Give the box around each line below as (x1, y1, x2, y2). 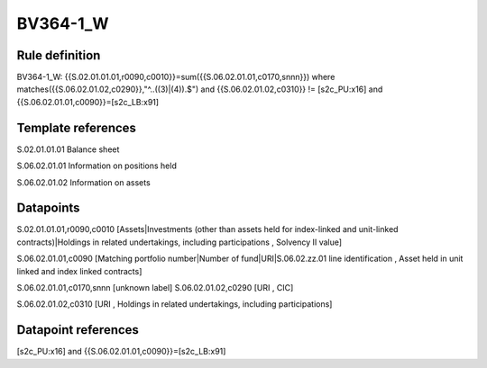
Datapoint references (16, 322, 140, 337)
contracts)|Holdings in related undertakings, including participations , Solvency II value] (16, 237, 343, 247)
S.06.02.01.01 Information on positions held (16, 160, 178, 171)
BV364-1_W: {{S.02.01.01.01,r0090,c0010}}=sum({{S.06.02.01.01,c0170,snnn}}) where (16, 72, 335, 83)
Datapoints (16, 201, 80, 216)
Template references (16, 120, 137, 135)
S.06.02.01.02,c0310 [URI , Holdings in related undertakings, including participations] (16, 299, 333, 310)
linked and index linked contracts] (16, 265, 142, 276)
